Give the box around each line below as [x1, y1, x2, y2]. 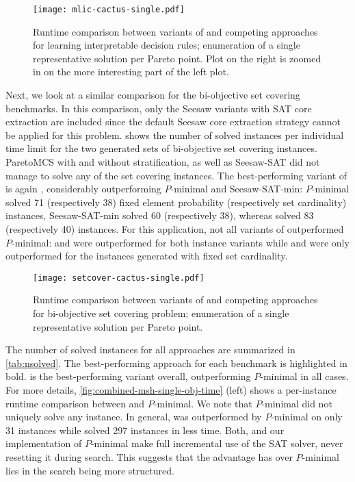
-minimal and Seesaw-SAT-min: [170, 181, 303, 196]
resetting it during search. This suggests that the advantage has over [5, 449, 293, 464]
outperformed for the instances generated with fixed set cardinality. [5, 249, 288, 263]
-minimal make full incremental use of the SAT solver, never [90, 436, 343, 451]
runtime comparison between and [5, 396, 145, 410]
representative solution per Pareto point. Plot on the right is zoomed [33, 51, 321, 65]
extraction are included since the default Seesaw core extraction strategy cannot [5, 114, 341, 129]
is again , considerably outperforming [5, 181, 161, 196]
